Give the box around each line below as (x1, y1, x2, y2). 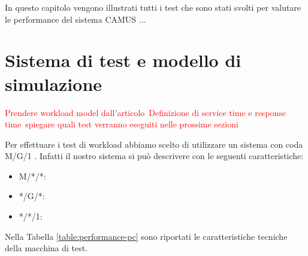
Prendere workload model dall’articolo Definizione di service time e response (5, 106, 286, 118)
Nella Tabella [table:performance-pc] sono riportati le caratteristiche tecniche (5, 230, 288, 242)
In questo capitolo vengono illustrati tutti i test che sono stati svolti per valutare (5, 1, 301, 13)
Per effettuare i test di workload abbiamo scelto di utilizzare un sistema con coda (5, 138, 303, 150)
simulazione (5, 71, 102, 96)
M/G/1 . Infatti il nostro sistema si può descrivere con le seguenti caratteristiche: (5, 150, 304, 162)
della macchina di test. (5, 242, 88, 254)
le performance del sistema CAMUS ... (5, 13, 146, 25)
